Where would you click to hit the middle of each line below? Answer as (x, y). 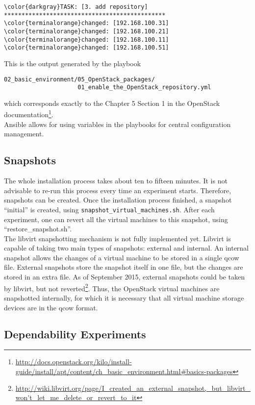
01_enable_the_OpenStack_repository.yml (144, 88)
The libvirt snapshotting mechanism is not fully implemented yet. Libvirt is (117, 238)
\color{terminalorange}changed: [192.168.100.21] (87, 31)
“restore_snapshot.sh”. (38, 229)
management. (24, 134)
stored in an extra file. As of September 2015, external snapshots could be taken (124, 277)
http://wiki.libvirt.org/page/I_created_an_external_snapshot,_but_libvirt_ (133, 388)
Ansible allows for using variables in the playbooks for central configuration (117, 124)
